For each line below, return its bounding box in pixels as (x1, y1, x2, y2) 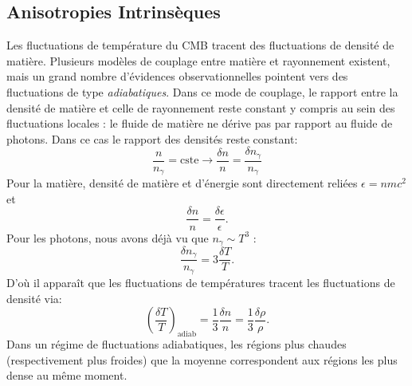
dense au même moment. (6, 367, 128, 384)
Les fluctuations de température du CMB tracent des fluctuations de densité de (6, 37, 394, 53)
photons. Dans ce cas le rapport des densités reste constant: (6, 130, 298, 147)
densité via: (6, 289, 62, 306)
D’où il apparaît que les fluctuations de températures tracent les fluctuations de (6, 274, 395, 290)
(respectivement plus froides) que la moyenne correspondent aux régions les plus (6, 351, 398, 368)
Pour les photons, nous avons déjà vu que (6, 229, 209, 246)
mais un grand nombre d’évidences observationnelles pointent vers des (6, 68, 348, 85)
